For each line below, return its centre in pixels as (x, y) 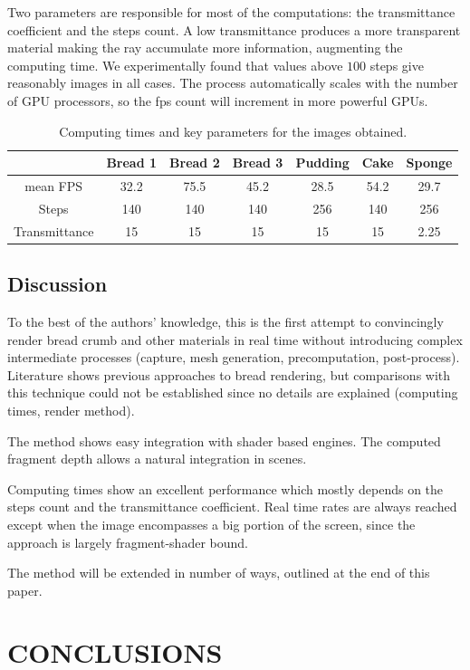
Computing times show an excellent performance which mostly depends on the (225, 488)
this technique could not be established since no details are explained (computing (233, 392)
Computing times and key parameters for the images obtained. (233, 131)
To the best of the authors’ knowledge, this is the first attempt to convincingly (225, 321)
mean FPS (54, 186)
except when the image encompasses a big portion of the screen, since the (211, 524)
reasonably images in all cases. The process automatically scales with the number (233, 83)
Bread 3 (258, 163)
